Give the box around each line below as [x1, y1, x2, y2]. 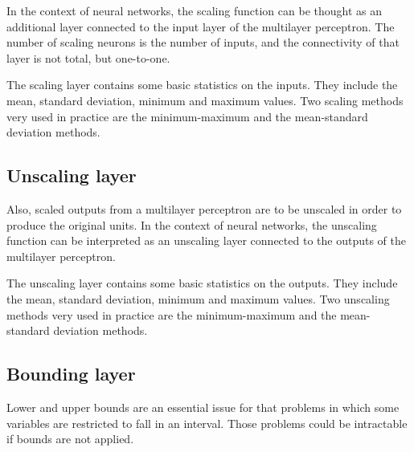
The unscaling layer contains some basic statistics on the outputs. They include [6, 275, 398, 291]
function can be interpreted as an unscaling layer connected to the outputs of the [6, 232, 406, 249]
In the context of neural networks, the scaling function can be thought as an [6, 2, 382, 18]
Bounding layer [6, 361, 136, 386]
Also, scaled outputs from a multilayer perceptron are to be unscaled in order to [6, 200, 402, 217]
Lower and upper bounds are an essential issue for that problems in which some [6, 398, 400, 415]
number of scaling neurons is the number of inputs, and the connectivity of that [6, 34, 400, 51]
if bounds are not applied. [6, 430, 134, 447]
